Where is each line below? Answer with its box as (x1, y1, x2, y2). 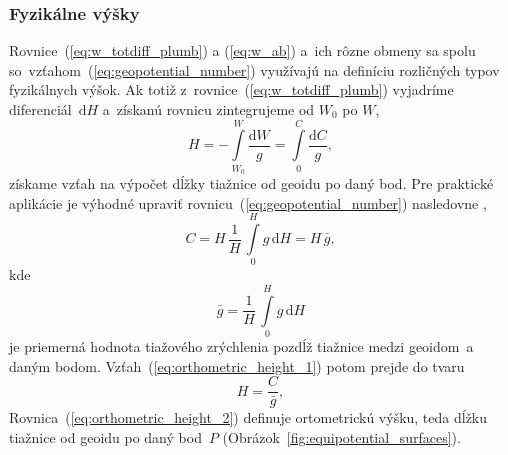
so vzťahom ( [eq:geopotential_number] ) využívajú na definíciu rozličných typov (9, 59, 500, 80)
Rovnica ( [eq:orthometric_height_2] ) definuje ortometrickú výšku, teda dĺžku (9, 407, 488, 428)
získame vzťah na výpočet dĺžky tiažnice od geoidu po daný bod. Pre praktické (9, 173, 494, 194)
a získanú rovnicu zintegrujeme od (102, 99, 315, 119)
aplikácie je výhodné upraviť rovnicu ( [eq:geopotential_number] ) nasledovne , (9, 192, 487, 213)
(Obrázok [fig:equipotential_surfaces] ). (222, 427, 461, 447)
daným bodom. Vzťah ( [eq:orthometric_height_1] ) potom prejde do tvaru (9, 355, 465, 376)
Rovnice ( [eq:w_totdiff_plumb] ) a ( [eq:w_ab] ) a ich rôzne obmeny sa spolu (9, 40, 476, 61)
